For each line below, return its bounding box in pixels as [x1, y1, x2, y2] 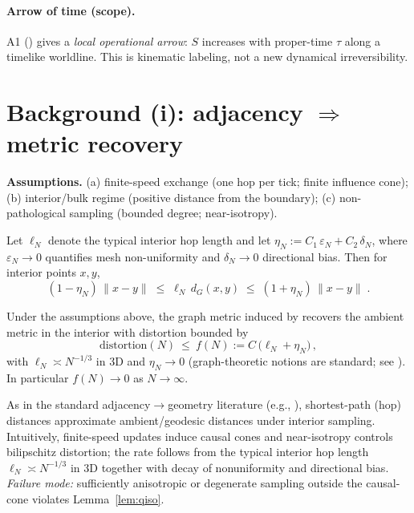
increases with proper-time [201, 32, 333, 49]
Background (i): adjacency [6, 95, 303, 128]
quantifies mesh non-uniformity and [45, 248, 221, 265]
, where [371, 232, 408, 248]
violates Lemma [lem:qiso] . [31, 491, 164, 507]
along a [344, 32, 381, 49]
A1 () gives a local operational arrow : [6, 32, 188, 49]
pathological [6, 204, 66, 221]
